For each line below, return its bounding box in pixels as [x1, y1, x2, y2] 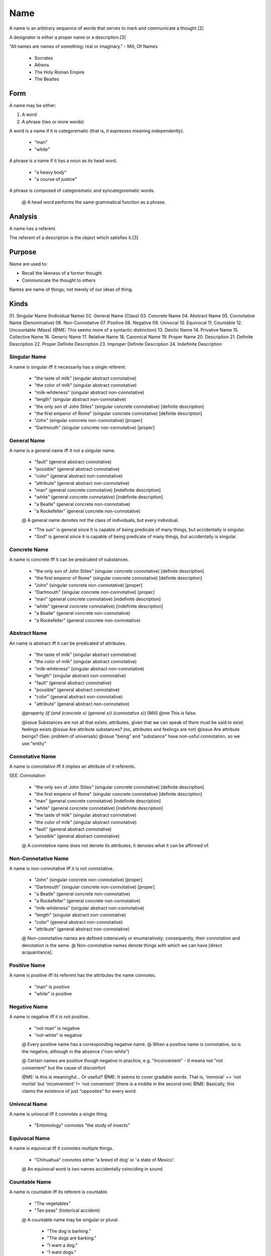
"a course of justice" [34, 176, 77, 182]
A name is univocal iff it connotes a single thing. [9, 1111, 108, 1117]
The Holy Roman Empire [34, 69, 85, 75]
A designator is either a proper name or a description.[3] [9, 34, 126, 40]
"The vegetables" [34, 1200, 71, 1206]
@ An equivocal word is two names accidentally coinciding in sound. [22, 1166, 164, 1172]
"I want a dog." [47, 1242, 78, 1248]
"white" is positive [34, 991, 72, 997]
